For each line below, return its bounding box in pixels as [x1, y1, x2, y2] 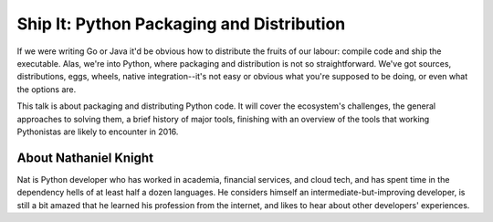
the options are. [16, 83, 77, 95]
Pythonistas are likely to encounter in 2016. [16, 126, 179, 137]
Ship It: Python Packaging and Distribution [16, 14, 346, 34]
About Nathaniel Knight [16, 150, 154, 165]
